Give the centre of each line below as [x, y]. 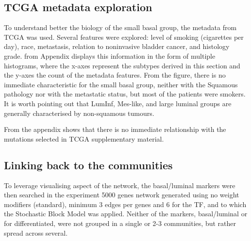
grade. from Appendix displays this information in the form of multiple [110, 56]
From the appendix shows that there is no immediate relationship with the [115, 129]
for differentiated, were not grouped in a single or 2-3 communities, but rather [120, 223]
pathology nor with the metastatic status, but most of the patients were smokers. [125, 94]
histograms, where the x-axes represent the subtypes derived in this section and [122, 65]
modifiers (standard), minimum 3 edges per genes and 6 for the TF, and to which [125, 204]
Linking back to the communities [88, 165]
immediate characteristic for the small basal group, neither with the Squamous [121, 84]
